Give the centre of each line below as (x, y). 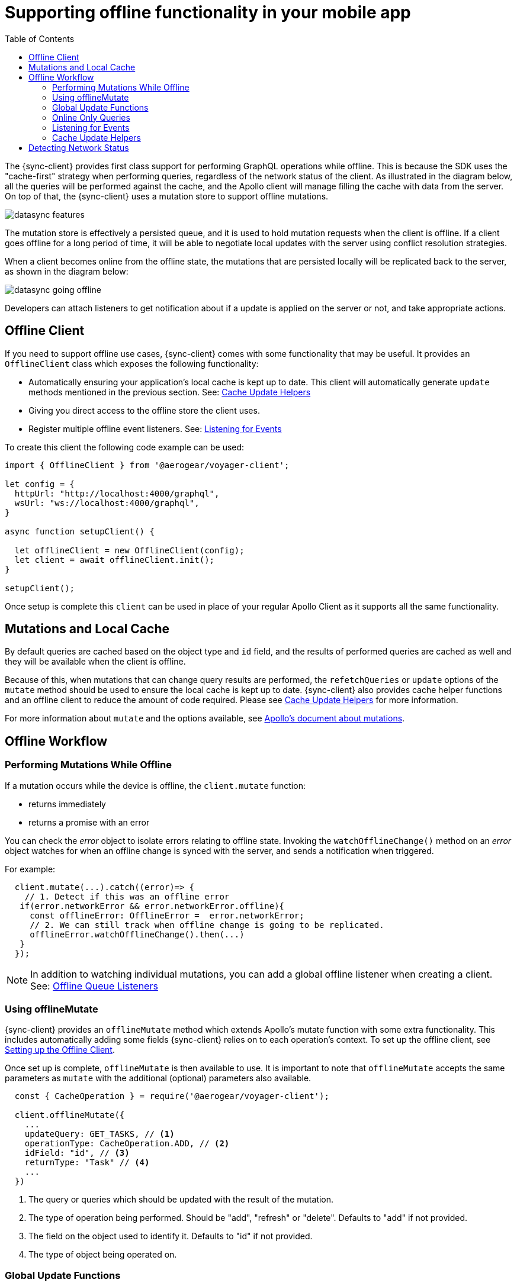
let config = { (40, 484)
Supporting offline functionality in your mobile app (208, 12)
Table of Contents (40, 38)
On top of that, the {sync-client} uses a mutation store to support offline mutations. (167, 196)
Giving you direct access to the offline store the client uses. (144, 410)
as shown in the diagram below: (67, 271)
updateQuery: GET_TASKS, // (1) (99, 1134)
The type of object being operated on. (103, 1255)
